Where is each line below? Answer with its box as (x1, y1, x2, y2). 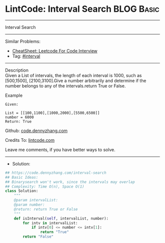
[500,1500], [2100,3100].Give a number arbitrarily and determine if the (5, 78, 146, 83)
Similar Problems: (5, 38, 41, 44)
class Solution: (5, 189, 38, 193)
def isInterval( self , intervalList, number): (14, 216, 109, 221)
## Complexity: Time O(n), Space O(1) (5, 184, 84, 189)
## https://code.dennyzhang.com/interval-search (5, 170, 107, 175)
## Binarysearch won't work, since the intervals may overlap (5, 179, 135, 185)
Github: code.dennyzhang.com (5, 128, 68, 134)
